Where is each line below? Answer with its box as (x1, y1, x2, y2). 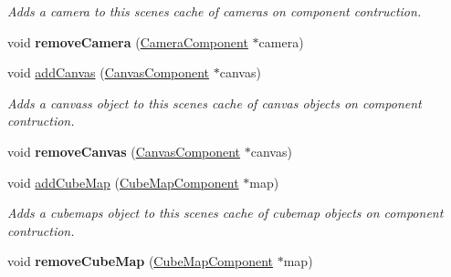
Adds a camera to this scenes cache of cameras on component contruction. (7, 2, 422, 20)
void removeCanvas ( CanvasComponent (7, 141, 241, 160)
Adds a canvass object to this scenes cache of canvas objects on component (7, 93, 422, 112)
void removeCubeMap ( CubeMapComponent (7, 251, 274, 271)
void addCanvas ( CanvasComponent (7, 63, 210, 82)
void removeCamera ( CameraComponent (7, 32, 248, 51)
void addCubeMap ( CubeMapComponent (7, 172, 239, 191)
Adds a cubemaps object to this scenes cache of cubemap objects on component (7, 203, 444, 222)
